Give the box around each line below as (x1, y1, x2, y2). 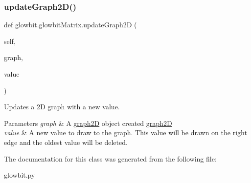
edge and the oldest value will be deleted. (4, 137, 128, 147)
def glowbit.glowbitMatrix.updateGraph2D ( (4, 20, 137, 30)
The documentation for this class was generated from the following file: (4, 153, 217, 163)
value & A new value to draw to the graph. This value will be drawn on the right (4, 127, 247, 138)
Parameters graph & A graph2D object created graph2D (4, 118, 172, 128)
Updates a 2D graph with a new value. (4, 102, 120, 112)
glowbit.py (4, 170, 35, 180)
